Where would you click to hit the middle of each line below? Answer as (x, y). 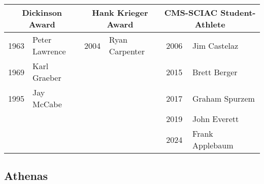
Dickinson (42, 12)
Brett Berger (215, 72)
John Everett (216, 119)
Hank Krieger (120, 12)
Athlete (210, 24)
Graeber (47, 78)
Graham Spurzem (224, 98)
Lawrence (49, 51)
